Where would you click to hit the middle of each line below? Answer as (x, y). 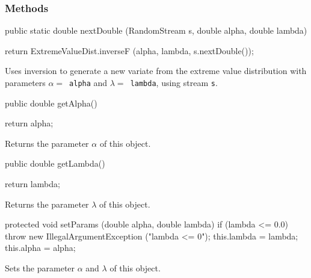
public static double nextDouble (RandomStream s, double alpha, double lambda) (156, 30)
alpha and (88, 82)
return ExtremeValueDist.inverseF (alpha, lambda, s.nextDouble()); (129, 50)
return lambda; (32, 184)
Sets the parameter (40, 268)
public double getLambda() (55, 163)
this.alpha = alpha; (40, 248)
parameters (25, 82)
